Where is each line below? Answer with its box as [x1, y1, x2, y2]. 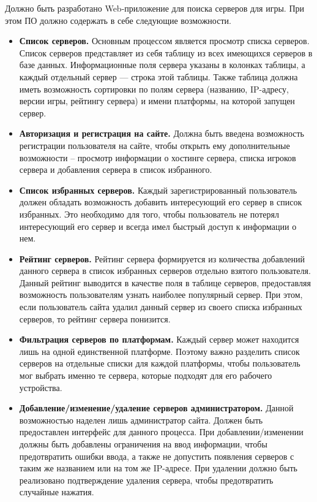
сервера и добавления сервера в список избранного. [19, 163, 212, 176]
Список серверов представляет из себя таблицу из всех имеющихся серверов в [19, 46, 313, 59]
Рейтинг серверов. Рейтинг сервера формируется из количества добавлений [19, 252, 305, 265]
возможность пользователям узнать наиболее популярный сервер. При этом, [19, 288, 303, 301]
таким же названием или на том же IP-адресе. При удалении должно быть [19, 462, 297, 474]
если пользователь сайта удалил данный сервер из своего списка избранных [19, 300, 302, 313]
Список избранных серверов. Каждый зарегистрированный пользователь [19, 183, 297, 196]
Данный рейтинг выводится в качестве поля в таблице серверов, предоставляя [19, 276, 311, 289]
